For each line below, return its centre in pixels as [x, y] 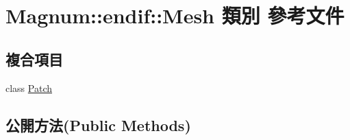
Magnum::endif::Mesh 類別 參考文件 [175, 15]
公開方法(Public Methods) [98, 125]
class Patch [29, 87]
